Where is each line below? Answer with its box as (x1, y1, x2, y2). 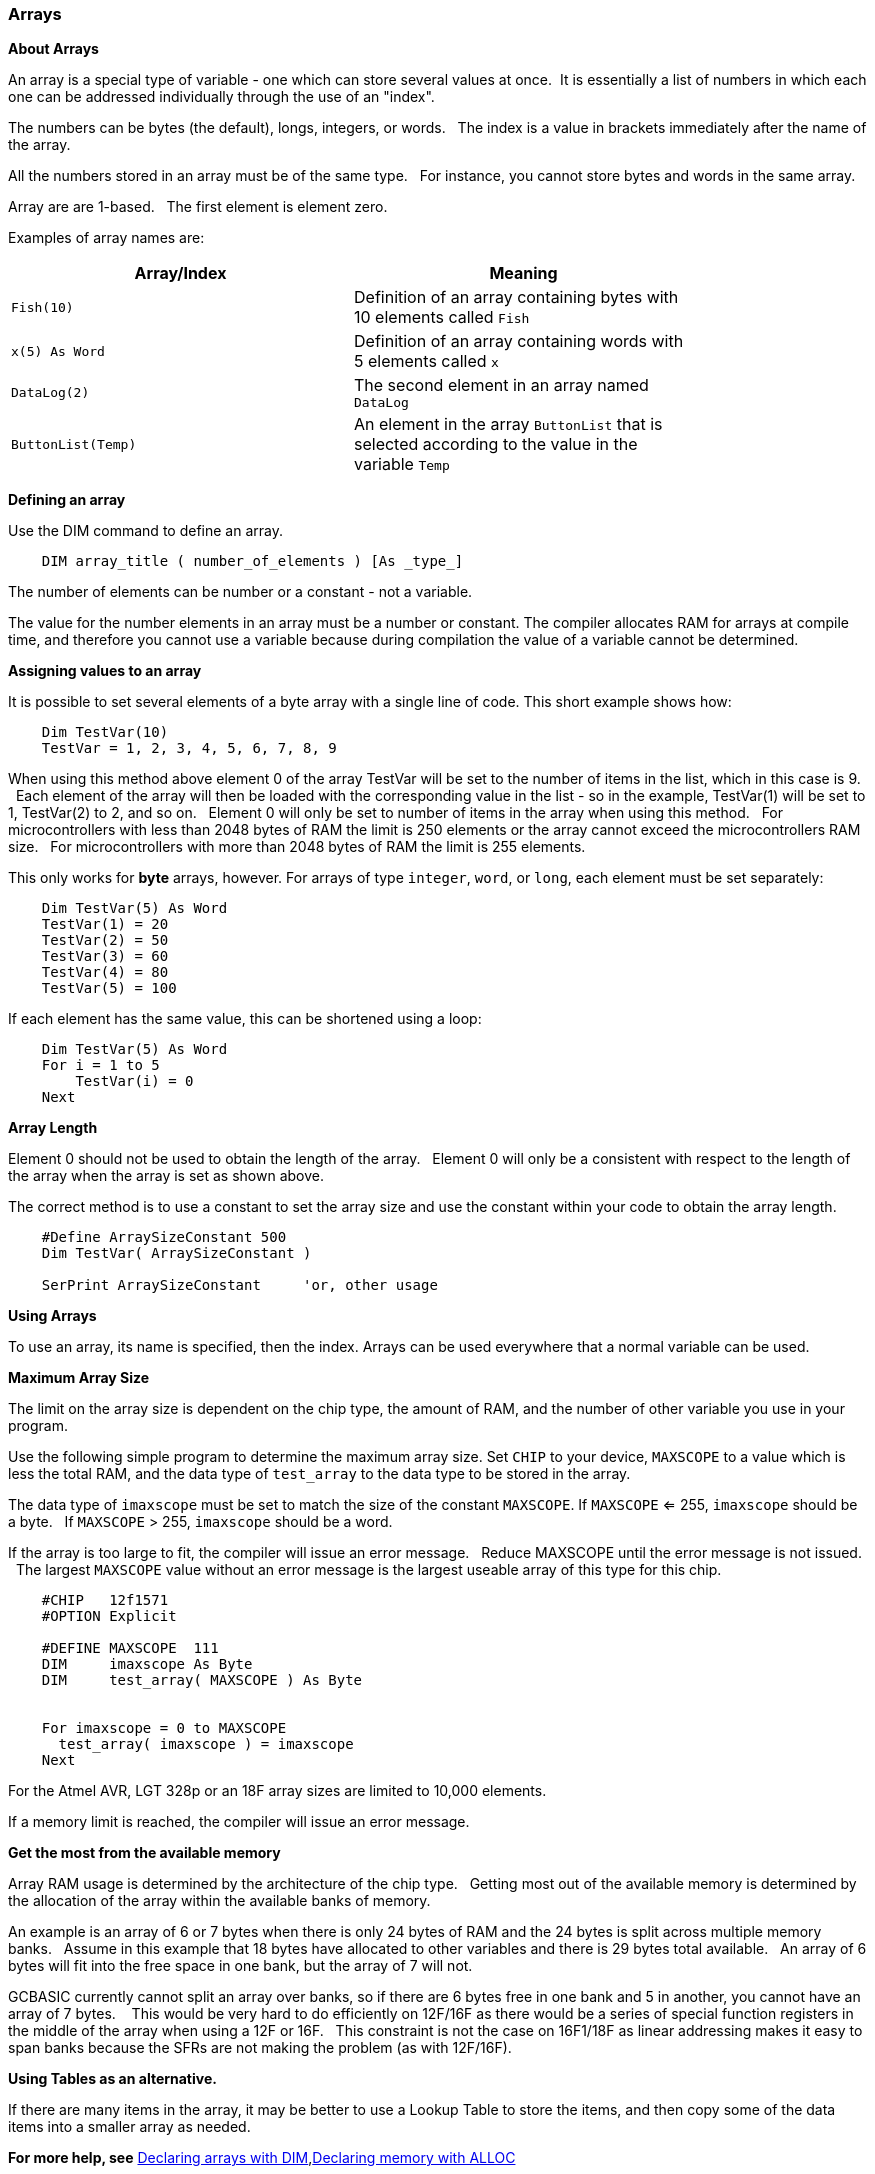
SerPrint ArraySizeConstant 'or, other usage (41, 1277, 438, 1294)
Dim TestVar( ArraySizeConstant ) (41, 1245, 312, 1262)
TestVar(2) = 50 (41, 932, 169, 949)
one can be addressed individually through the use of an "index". (8, 88, 435, 106)
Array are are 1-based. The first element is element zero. (8, 198, 388, 216)
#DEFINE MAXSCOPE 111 (41, 1640, 219, 1657)
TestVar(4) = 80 (41, 964, 169, 981)
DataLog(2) (11, 385, 90, 401)
